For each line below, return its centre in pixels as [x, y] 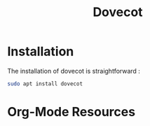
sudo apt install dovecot [45, 84]
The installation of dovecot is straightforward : [74, 71]
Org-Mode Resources [71, 112]
